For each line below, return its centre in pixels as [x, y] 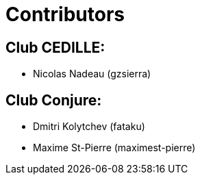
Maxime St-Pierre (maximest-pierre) [114, 148]
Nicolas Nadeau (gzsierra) [92, 74]
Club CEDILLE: [55, 47]
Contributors [65, 14]
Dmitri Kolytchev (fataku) [89, 127]
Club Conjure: [54, 100]
